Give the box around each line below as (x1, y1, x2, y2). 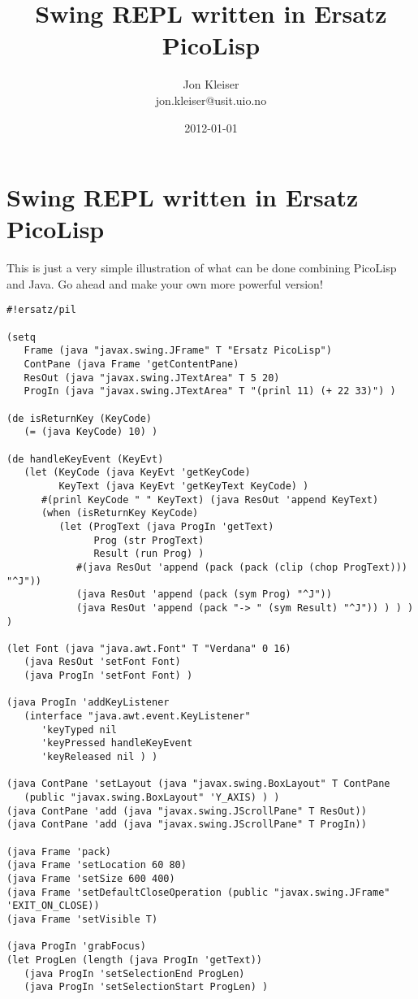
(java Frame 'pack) (6, 845, 111, 858)
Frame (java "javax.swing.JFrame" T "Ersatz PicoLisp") (24, 345, 332, 357)
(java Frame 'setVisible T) (6, 913, 158, 925)
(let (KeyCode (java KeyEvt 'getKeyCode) (24, 467, 251, 479)
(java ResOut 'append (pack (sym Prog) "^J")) (75, 589, 332, 601)
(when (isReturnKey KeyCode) (41, 507, 199, 519)
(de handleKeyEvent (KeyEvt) (6, 453, 164, 465)
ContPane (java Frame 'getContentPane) (24, 358, 239, 371)
